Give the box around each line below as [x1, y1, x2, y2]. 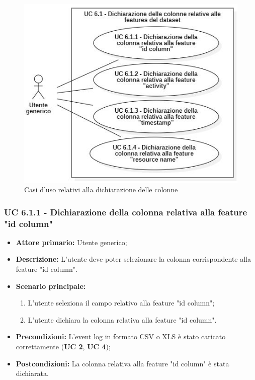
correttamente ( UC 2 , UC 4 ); [16, 341, 111, 352]
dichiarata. [16, 368, 49, 378]
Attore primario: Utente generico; [16, 237, 127, 247]
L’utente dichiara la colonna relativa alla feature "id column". [28, 314, 217, 325]
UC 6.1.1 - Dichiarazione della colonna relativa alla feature [4, 205, 247, 218]
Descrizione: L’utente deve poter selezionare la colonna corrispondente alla [16, 254, 251, 264]
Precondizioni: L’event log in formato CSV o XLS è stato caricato [16, 331, 226, 342]
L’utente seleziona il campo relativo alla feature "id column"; [28, 297, 215, 308]
